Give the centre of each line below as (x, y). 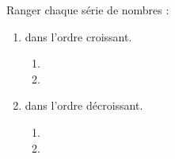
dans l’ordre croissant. (78, 36)
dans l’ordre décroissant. (84, 105)
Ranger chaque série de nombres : (88, 10)
